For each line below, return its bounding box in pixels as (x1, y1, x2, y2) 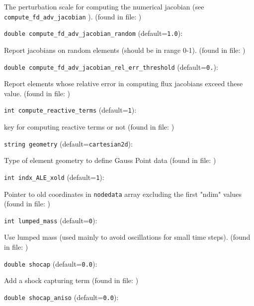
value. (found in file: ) (4, 88, 71, 98)
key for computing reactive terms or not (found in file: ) (4, 122, 174, 132)
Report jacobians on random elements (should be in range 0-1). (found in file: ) (4, 44, 246, 55)
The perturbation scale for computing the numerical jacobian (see (4, 1, 204, 11)
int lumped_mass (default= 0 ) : (4, 215, 97, 225)
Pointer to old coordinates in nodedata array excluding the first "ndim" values (4, 188, 242, 199)
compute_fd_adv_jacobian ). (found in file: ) (4, 11, 142, 21)
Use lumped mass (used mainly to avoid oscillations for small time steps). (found (4, 232, 251, 242)
